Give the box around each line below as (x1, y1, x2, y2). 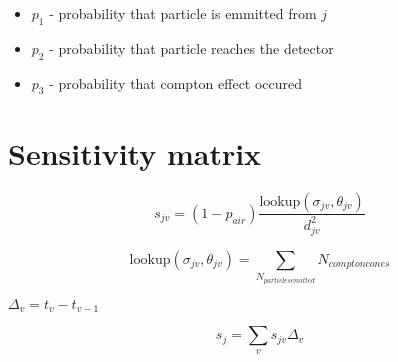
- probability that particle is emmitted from (49, 3, 317, 23)
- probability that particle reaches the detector (49, 37, 334, 58)
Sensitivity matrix (8, 132, 262, 173)
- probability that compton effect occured (49, 72, 303, 93)
